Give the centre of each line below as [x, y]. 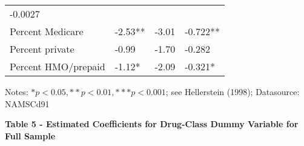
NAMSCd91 [27, 103]
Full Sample [30, 135]
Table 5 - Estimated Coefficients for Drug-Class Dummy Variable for [152, 124]
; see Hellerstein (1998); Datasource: [233, 91]
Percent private [42, 49]
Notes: [17, 91]
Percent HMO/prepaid [58, 66]
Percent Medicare [47, 31]
